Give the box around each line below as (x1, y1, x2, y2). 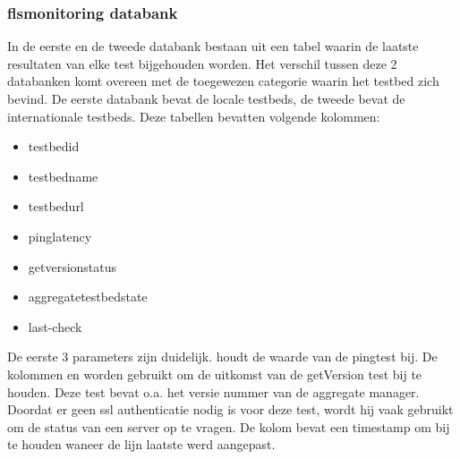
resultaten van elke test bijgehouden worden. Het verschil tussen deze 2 (7, 54, 397, 72)
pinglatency (28, 226, 92, 245)
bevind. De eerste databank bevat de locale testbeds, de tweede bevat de (7, 89, 405, 107)
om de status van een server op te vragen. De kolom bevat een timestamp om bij (7, 417, 450, 436)
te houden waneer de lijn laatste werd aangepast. (7, 435, 276, 454)
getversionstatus (28, 257, 117, 276)
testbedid (28, 137, 80, 156)
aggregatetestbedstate (28, 287, 148, 306)
